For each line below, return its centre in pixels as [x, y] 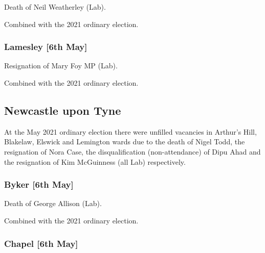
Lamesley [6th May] [46, 47]
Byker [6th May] [39, 184]
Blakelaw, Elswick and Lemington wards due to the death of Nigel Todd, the [125, 142]
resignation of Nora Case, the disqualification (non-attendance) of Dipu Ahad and [132, 151]
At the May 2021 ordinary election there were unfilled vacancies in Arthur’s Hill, [130, 131]
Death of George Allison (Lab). [53, 203]
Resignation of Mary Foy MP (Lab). [61, 66]
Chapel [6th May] [41, 243]
